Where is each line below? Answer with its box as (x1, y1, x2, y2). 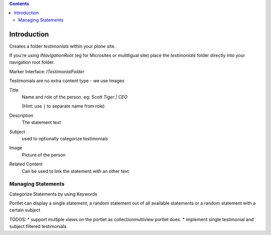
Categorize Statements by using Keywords (9, 191, 97, 197)
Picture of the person (22, 152, 66, 158)
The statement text (22, 119, 61, 125)
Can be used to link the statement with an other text (22, 168, 129, 174)
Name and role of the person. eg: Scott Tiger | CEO (22, 94, 128, 100)
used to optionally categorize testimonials (22, 135, 108, 141)
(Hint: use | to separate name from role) (22, 103, 105, 109)
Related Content (9, 161, 43, 167)
